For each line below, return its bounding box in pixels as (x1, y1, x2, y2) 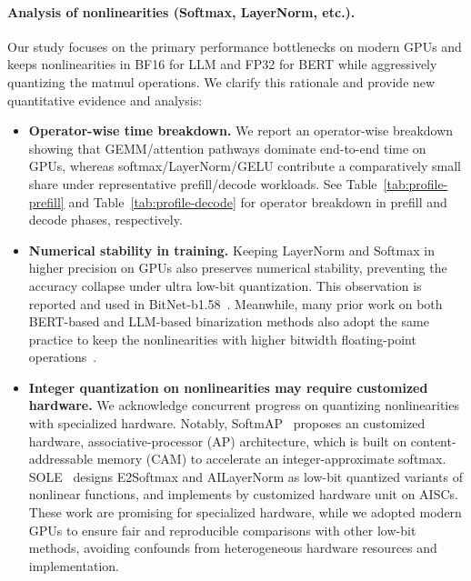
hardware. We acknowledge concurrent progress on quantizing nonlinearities (28, 396, 459, 415)
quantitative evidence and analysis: (7, 90, 203, 109)
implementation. (28, 556, 119, 575)
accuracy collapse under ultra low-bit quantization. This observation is (28, 275, 422, 295)
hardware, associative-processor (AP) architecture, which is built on (28, 431, 407, 450)
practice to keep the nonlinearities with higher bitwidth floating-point (28, 329, 416, 348)
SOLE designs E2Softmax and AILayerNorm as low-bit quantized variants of (28, 466, 464, 486)
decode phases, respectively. (28, 210, 183, 229)
